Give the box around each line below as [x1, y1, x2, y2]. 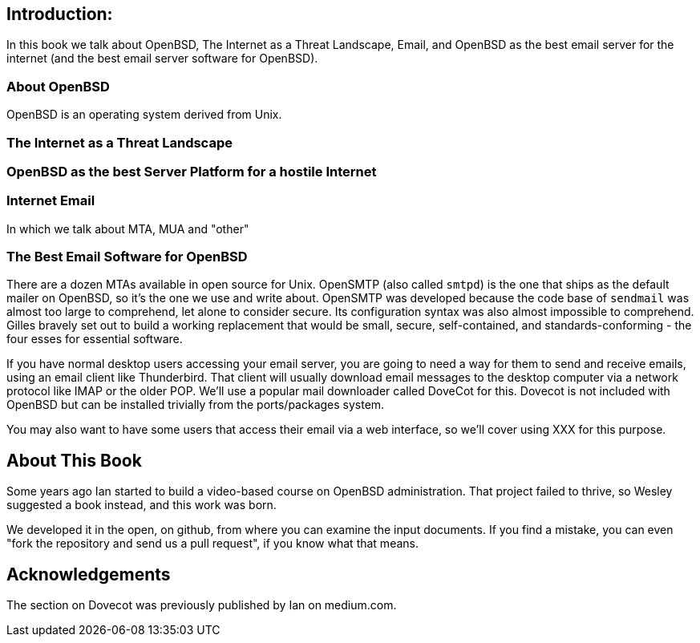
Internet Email [6, 192, 95, 209]
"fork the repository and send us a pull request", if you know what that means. [6, 536, 419, 551]
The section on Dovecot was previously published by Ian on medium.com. [6, 598, 397, 613]
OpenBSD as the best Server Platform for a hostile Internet [6, 163, 377, 180]
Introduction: [6, 4, 113, 24]
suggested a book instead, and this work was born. [6, 498, 277, 512]
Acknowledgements [6, 564, 171, 584]
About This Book [6, 450, 142, 471]
